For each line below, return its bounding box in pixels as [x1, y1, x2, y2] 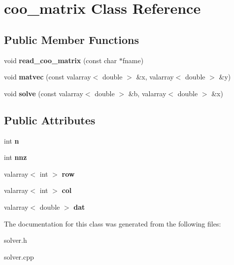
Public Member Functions [4, 32, 139, 47]
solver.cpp [4, 251, 34, 262]
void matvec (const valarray [4, 72, 91, 82]
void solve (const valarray [4, 88, 83, 98]
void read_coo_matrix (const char [4, 55, 117, 65]
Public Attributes [4, 112, 96, 127]
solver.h [4, 235, 27, 245]
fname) [122, 55, 144, 65]
